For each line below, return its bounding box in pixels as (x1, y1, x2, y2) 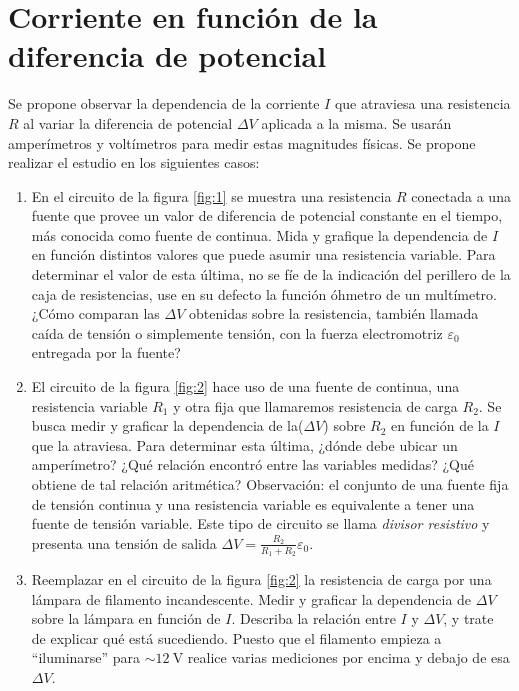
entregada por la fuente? (31, 342, 181, 363)
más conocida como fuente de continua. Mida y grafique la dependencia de (31, 224, 488, 245)
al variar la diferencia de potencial (23, 112, 233, 133)
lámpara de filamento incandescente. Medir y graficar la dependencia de (31, 588, 472, 609)
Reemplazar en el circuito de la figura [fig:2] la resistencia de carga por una (31, 569, 492, 590)
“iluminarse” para (31, 647, 141, 668)
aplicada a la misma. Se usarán (261, 112, 452, 133)
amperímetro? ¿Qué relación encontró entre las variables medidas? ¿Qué (31, 454, 474, 475)
